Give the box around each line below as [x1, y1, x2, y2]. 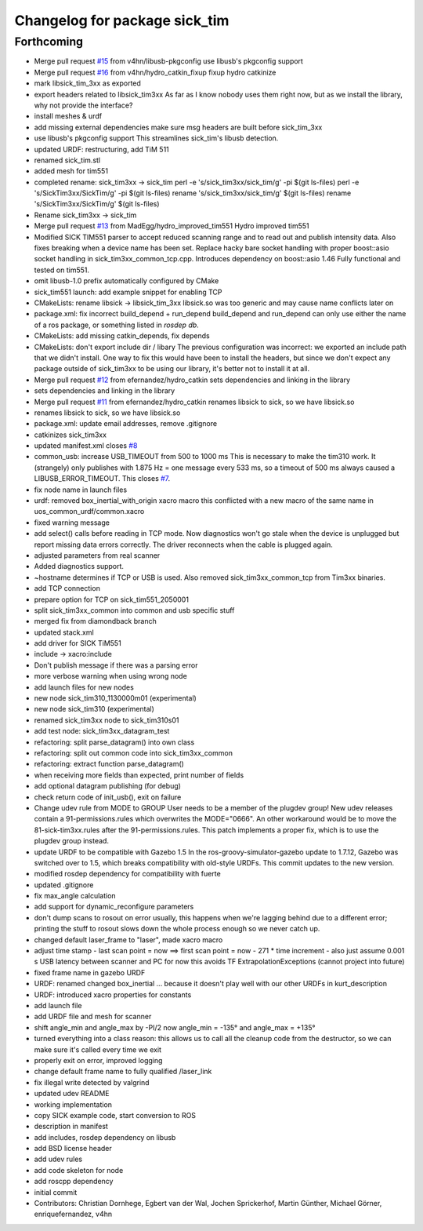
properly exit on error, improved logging [34, 1055, 163, 1065]
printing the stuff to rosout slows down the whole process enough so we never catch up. [34, 924, 320, 934]
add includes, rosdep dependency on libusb [34, 1132, 176, 1142]
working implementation [34, 1099, 113, 1109]
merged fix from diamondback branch [34, 617, 157, 626]
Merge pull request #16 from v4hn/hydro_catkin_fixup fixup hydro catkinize [34, 67, 277, 77]
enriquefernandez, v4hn [34, 1209, 113, 1219]
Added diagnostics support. [34, 562, 125, 571]
